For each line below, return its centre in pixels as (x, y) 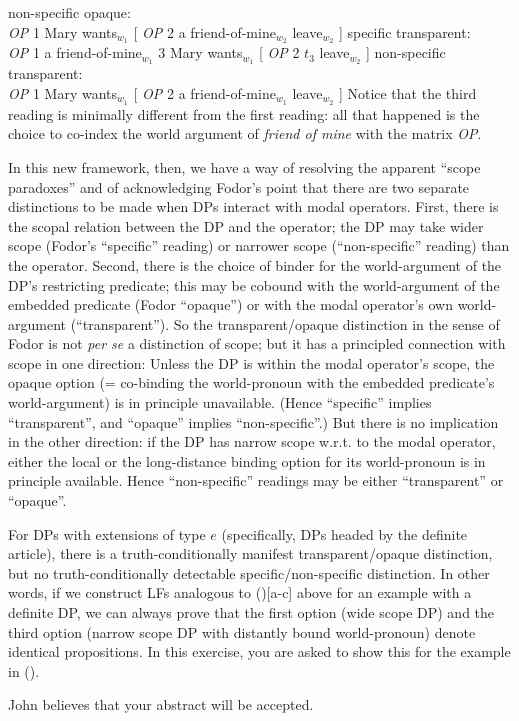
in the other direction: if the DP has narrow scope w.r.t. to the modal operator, (252, 441)
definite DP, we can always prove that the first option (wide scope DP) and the (251, 612)
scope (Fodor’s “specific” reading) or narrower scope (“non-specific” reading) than (259, 245)
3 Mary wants (200, 52)
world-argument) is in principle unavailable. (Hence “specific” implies (220, 402)
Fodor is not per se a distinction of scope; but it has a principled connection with (257, 343)
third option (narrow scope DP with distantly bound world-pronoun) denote (242, 631)
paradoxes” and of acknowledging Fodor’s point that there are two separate (239, 186)
